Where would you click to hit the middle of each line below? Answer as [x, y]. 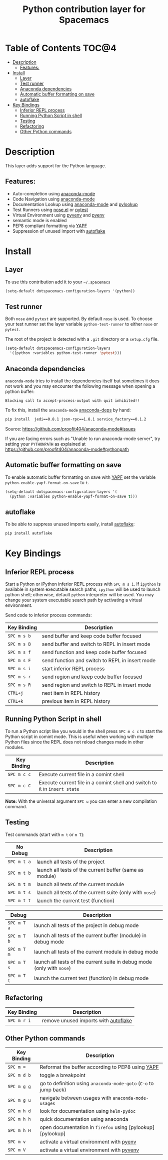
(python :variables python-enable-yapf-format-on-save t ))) [73, 496]
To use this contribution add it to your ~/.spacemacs [58, 282]
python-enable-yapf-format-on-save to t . [47, 482]
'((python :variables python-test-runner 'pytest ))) [66, 353]
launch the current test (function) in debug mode [91, 978]
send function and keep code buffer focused [94, 653]
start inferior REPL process [73, 669]
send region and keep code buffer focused [92, 677]
